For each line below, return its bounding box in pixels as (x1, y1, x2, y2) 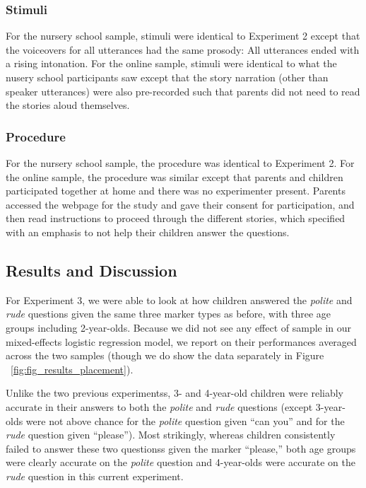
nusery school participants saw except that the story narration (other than (6, 70, 329, 84)
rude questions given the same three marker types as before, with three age (6, 306, 331, 321)
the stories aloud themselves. (6, 98, 130, 112)
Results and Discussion (6, 259, 177, 281)
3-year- (315, 399, 346, 414)
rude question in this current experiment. (6, 468, 184, 483)
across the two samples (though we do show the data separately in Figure (6, 348, 324, 363)
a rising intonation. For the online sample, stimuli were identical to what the (6, 56, 337, 71)
